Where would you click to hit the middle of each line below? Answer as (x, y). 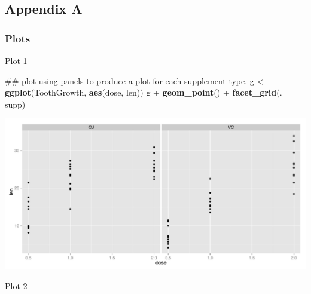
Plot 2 (16, 285)
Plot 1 (16, 60)
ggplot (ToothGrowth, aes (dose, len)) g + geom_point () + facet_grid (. (144, 92)
